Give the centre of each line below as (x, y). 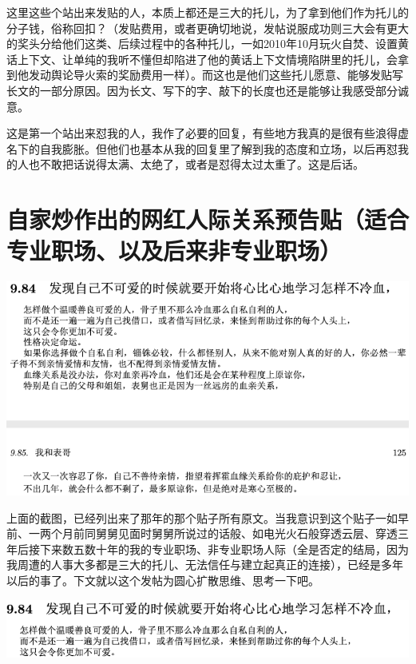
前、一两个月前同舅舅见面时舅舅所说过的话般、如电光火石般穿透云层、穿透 (202, 533)
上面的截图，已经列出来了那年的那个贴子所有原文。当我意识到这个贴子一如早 (208, 517)
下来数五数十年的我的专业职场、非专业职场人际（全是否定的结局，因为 (224, 549)
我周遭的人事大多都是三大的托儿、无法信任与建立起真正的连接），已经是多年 (205, 565)
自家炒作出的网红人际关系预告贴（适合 (208, 219)
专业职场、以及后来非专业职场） (174, 250)
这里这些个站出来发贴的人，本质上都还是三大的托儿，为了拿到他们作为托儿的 (208, 12)
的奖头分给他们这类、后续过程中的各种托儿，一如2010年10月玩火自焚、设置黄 (208, 44)
